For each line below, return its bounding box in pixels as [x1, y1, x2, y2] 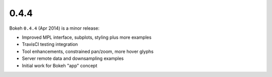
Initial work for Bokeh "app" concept [22, 62, 98, 68]
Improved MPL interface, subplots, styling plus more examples [22, 34, 152, 40]
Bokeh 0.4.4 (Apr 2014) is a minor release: [9, 25, 100, 31]
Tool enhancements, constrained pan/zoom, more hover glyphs [22, 48, 154, 54]
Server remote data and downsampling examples [22, 55, 124, 61]
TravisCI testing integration [22, 41, 78, 47]
